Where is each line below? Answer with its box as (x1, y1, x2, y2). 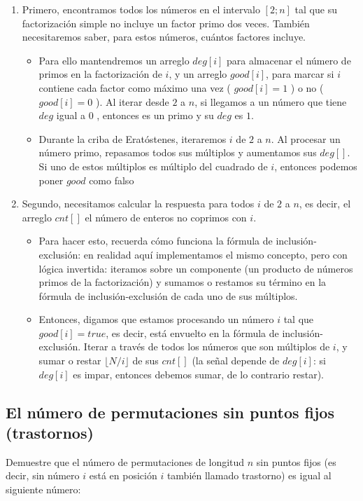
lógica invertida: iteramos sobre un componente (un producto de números (38, 261, 353, 275)
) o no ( (290, 80, 324, 95)
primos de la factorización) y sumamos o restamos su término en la (38, 275, 327, 289)
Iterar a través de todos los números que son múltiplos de (83, 339, 330, 354)
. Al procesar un (271, 131, 341, 146)
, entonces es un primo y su (97, 108, 214, 123)
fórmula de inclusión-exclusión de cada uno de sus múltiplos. (38, 288, 298, 303)
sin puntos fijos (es (256, 454, 336, 469)
